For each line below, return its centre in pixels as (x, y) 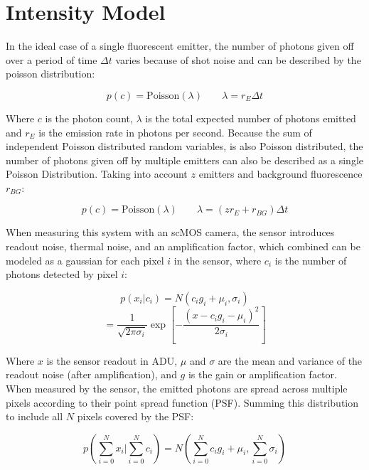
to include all (34, 416)
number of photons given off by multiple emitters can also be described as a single (184, 160)
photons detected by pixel (62, 274)
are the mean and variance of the (290, 360)
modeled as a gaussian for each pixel (85, 260)
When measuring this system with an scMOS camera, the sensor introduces (170, 232)
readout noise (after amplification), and (91, 374)
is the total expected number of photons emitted (251, 118)
